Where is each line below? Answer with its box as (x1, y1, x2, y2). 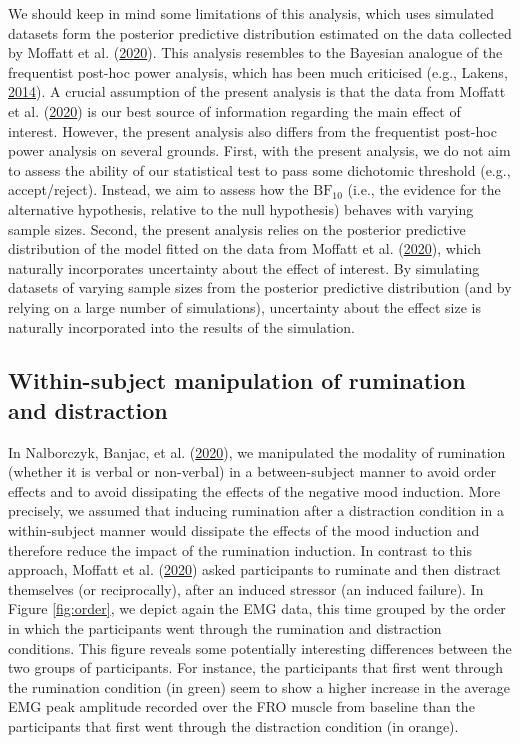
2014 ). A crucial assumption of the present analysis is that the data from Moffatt (8, 81, 506, 102)
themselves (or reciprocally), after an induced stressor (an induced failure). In (8, 578, 484, 599)
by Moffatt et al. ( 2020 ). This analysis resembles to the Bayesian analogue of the (8, 42, 503, 63)
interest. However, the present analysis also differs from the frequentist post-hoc (8, 120, 497, 141)
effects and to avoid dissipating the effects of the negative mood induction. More (8, 480, 501, 501)
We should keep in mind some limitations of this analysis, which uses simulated (8, 3, 495, 23)
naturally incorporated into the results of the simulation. (8, 316, 355, 337)
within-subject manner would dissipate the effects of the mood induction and (8, 520, 480, 541)
